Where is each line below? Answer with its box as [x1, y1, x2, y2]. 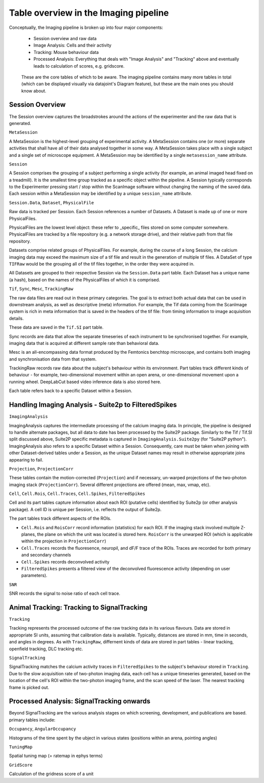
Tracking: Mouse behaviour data [33, 49, 99, 55]
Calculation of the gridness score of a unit [9, 771, 94, 777]
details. [9, 315, 24, 321]
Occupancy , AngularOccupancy [9, 726, 76, 732]
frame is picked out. [9, 684, 49, 690]
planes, [21, 532, 36, 538]
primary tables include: [9, 717, 56, 723]
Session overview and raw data [33, 35, 97, 41]
